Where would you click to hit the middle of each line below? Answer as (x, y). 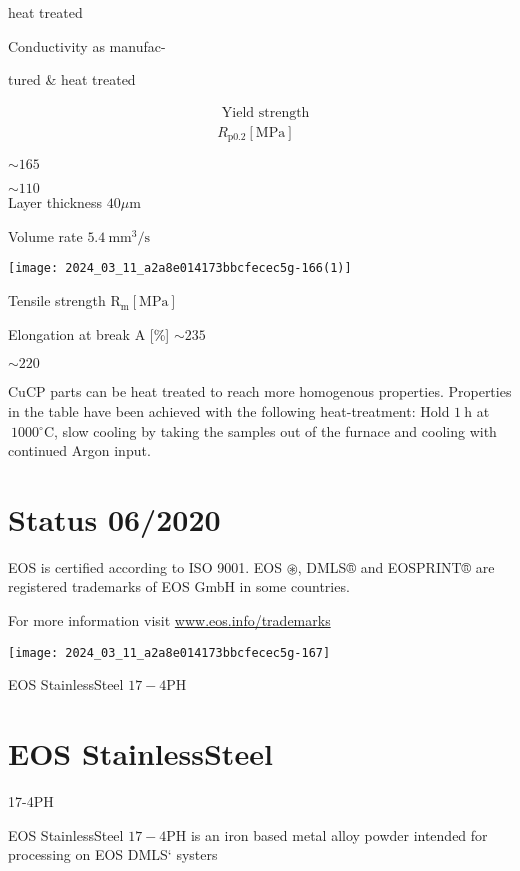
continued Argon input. (79, 450)
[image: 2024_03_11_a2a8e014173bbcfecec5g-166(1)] (180, 268)
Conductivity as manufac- (87, 45)
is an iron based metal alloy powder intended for (339, 834)
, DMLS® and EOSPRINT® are (396, 566)
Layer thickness (55, 202)
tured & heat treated (72, 79)
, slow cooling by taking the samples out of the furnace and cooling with (275, 430)
